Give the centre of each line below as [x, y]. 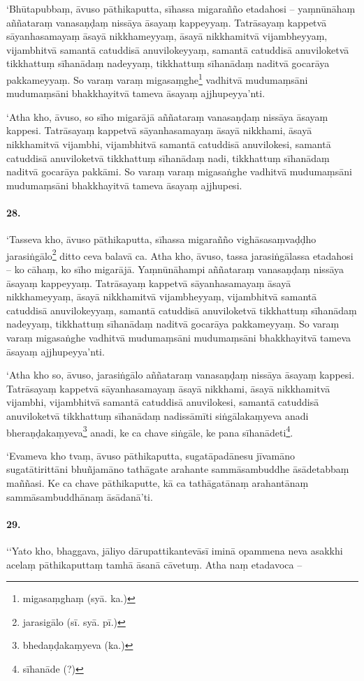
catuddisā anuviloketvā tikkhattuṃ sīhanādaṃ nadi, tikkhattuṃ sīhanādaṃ [168, 158]
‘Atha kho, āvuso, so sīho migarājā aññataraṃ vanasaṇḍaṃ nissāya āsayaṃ [167, 116]
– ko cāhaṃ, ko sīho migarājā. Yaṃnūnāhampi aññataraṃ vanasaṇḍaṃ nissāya [175, 269]
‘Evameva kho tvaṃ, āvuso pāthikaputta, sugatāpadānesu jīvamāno [151, 455]
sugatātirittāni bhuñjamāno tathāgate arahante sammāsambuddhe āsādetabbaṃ [178, 469]
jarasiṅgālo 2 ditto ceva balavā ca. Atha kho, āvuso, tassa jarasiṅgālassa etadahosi [180, 254]
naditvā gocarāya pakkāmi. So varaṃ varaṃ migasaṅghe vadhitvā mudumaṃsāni [179, 171]
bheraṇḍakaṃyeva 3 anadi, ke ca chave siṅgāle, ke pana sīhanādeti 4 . [150, 431]
